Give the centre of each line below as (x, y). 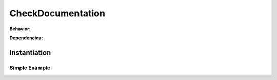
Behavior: (20, 29)
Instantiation (30, 53)
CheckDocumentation (57, 13)
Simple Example (30, 68)
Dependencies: (26, 38)
